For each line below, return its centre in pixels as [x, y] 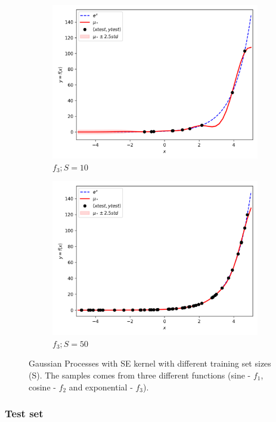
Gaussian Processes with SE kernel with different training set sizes [150, 363]
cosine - [42, 387]
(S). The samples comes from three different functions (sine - [140, 375]
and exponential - [101, 387]
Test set [24, 413]
